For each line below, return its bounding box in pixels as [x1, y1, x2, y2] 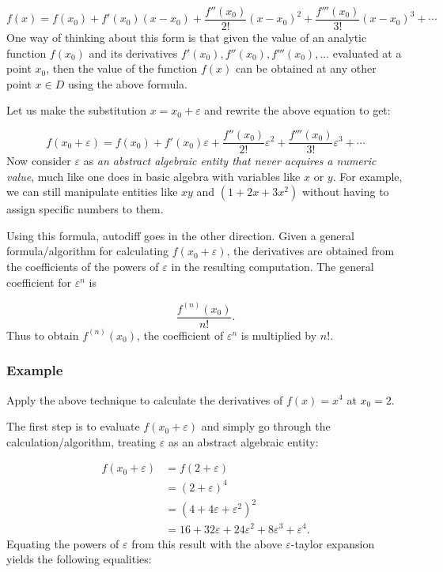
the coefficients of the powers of [6, 258, 159, 275]
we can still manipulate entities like [6, 183, 178, 200]
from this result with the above [131, 535, 282, 551]
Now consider [6, 152, 71, 169]
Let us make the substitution [6, 102, 146, 119]
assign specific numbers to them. [6, 201, 164, 217]
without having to [301, 183, 389, 200]
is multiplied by [240, 326, 317, 343]
